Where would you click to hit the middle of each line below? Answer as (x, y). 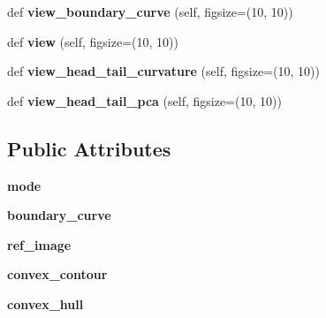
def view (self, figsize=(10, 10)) (93, 41)
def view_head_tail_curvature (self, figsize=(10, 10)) (163, 71)
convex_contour (57, 274)
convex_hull (45, 303)
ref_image (39, 244)
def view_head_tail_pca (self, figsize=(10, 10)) (144, 100)
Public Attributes (89, 148)
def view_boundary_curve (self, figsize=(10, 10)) (150, 11)
